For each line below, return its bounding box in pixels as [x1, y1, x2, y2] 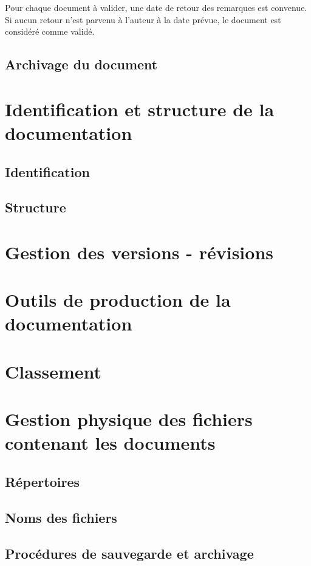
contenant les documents [5, 430, 216, 455]
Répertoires [5, 472, 80, 491]
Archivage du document [5, 55, 158, 74]
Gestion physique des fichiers [5, 407, 253, 431]
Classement [5, 358, 102, 383]
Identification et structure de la [5, 96, 275, 121]
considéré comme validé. [5, 25, 95, 38]
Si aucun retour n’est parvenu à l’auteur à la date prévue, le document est [5, 13, 281, 26]
